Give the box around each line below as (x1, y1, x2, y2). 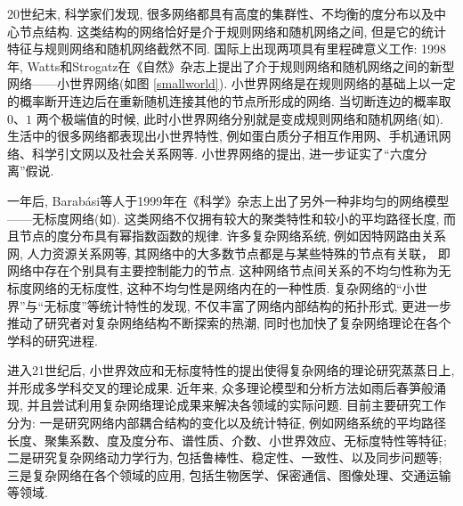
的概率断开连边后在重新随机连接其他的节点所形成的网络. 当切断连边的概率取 (7, 91, 451, 110)
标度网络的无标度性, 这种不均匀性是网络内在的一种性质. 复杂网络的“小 (7, 278, 415, 297)
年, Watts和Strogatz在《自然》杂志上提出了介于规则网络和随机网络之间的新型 (7, 56, 455, 75)
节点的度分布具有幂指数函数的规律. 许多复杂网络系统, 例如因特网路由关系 (19, 226, 447, 245)
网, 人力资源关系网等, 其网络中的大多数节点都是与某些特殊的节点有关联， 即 (7, 243, 451, 262)
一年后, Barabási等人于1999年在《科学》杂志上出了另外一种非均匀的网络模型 (7, 191, 450, 209)
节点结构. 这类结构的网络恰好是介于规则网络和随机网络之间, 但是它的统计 (19, 21, 447, 40)
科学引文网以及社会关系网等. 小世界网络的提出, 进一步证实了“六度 (31, 143, 415, 162)
